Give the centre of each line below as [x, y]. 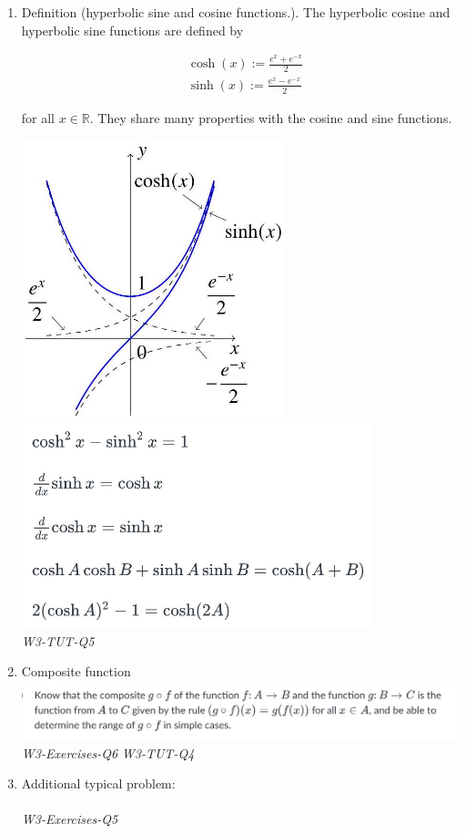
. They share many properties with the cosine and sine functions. [271, 117]
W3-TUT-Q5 [58, 640]
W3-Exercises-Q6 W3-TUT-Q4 [108, 752]
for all [38, 117]
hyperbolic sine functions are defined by [132, 30]
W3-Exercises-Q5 [70, 819]
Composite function [76, 671]
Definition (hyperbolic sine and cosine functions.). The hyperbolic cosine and [236, 12]
